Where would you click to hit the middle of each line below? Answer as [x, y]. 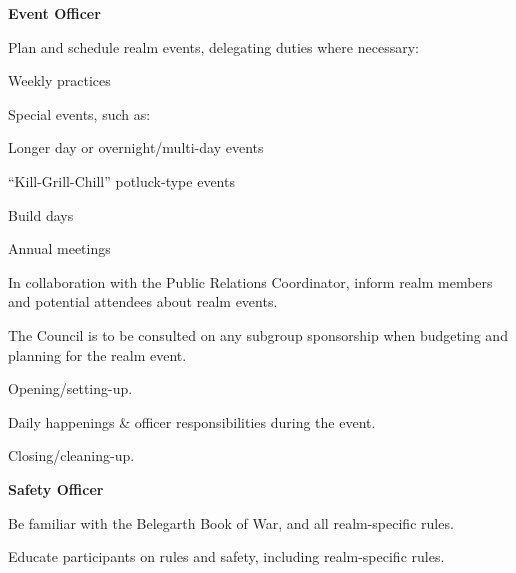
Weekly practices [59, 80]
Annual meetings [59, 248]
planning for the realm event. [97, 354]
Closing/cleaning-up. [71, 455]
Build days [41, 214]
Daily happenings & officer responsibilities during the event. [192, 421]
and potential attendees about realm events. [143, 301]
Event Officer [54, 13]
